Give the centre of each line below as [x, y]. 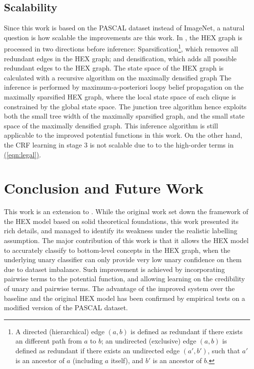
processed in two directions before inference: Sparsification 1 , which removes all [121, 48]
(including [88, 360]
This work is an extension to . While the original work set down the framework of [126, 211]
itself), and [127, 360]
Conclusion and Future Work [104, 188]
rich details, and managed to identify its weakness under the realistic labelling [121, 231]
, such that [224, 351]
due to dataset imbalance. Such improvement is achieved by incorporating [115, 269]
